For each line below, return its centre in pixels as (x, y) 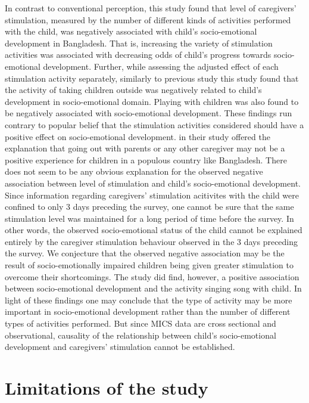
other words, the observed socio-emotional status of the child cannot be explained (154, 230)
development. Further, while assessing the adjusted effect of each (161, 66)
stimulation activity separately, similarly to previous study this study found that (152, 78)
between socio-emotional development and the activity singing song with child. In (153, 288)
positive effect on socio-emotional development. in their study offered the (138, 136)
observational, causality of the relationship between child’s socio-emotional (141, 335)
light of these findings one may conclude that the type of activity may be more (149, 300)
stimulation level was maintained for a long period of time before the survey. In (149, 218)
